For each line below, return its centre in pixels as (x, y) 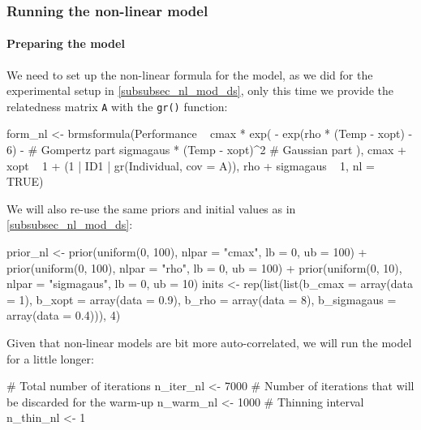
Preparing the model (66, 43)
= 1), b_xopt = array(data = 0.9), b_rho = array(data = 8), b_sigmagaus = (202, 299)
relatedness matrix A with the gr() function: (117, 106)
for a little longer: (50, 358)
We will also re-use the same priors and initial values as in (151, 208)
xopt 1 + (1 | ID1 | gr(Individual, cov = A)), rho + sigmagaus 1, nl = (191, 165)
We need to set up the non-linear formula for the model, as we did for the (190, 74)
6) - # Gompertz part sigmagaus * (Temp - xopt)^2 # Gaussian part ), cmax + (206, 150)
